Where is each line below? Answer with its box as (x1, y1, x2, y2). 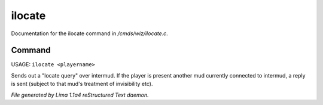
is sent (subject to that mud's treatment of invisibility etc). (11, 81, 153, 88)
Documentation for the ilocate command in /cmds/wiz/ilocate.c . (11, 30, 169, 37)
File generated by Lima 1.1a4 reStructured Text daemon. (11, 91, 149, 98)
